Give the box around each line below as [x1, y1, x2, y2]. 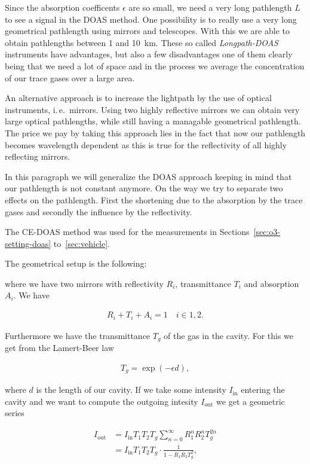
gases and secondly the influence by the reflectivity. [5, 205, 192, 218]
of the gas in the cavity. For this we [164, 329, 294, 341]
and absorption [244, 277, 299, 289]
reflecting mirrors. [5, 150, 70, 163]
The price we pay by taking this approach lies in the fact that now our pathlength [5, 126, 306, 139]
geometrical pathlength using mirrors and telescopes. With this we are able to [5, 25, 290, 37]
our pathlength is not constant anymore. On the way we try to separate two [5, 182, 283, 194]
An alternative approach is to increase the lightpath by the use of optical [5, 91, 272, 104]
